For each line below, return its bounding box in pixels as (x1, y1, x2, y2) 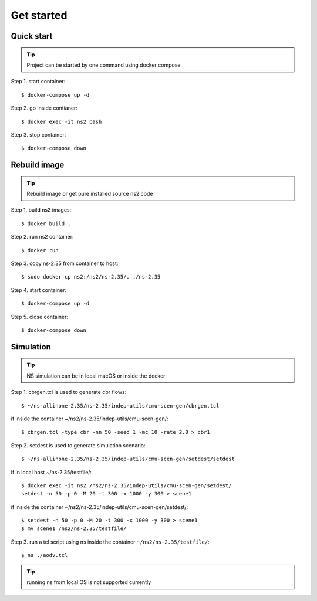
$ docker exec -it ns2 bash (21, 118, 102, 125)
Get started (11, 9, 68, 22)
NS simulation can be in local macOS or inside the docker (26, 372, 166, 379)
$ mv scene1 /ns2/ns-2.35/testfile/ (21, 525, 127, 532)
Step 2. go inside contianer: (11, 104, 77, 111)
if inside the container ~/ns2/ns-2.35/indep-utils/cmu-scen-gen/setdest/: (11, 503, 188, 510)
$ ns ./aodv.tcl (21, 552, 68, 559)
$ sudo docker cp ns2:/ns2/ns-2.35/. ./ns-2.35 (21, 273, 161, 280)
